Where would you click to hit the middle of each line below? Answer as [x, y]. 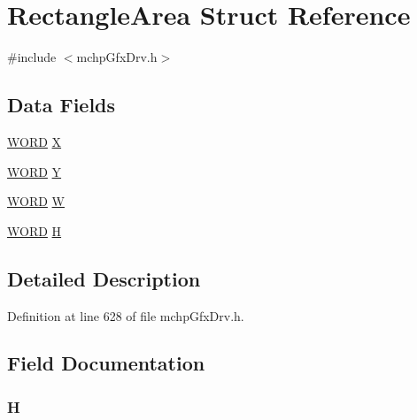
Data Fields [62, 105]
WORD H [35, 230]
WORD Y [35, 171]
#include [32, 57]
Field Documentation [106, 363]
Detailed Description [104, 278]
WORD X [35, 141]
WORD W [36, 201]
